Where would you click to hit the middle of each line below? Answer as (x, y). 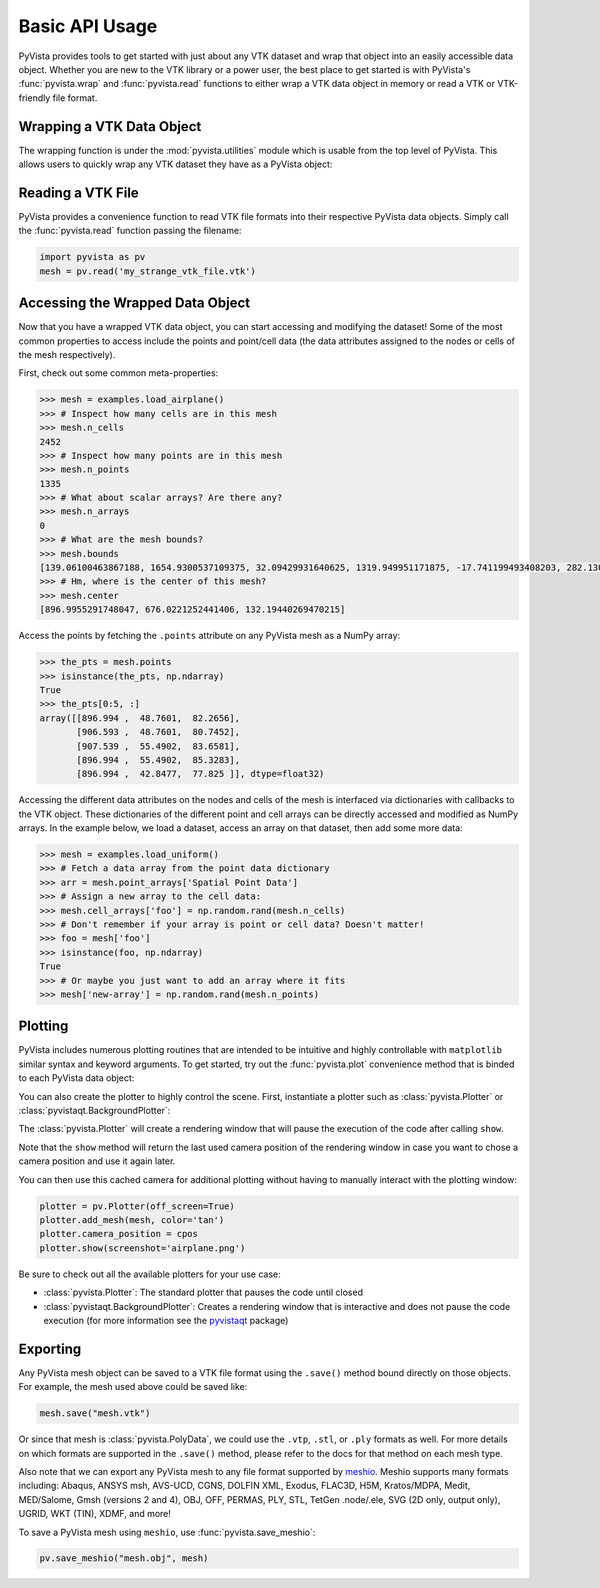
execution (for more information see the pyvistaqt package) (166, 1320)
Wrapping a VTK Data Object (110, 126)
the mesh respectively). (67, 354)
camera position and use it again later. (97, 1161)
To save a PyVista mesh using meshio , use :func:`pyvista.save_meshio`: (167, 1532)
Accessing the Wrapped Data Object (134, 303)
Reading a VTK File (78, 192)
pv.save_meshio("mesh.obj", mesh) (124, 1558)
